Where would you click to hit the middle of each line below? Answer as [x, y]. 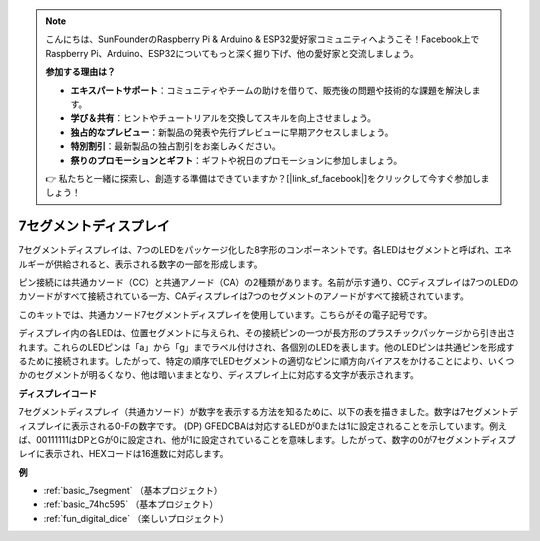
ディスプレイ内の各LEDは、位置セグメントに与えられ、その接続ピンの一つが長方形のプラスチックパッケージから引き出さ [267, 333]
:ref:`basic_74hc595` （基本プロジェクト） [131, 504]
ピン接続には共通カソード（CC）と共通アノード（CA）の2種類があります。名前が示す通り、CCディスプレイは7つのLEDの [268, 282]
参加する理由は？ [80, 72]
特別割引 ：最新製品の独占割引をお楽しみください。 [175, 146]
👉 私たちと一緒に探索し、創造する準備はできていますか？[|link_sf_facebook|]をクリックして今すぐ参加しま [267, 178]
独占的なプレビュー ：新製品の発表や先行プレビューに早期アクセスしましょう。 [232, 132]
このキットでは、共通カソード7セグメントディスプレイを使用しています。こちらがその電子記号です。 [225, 314]
